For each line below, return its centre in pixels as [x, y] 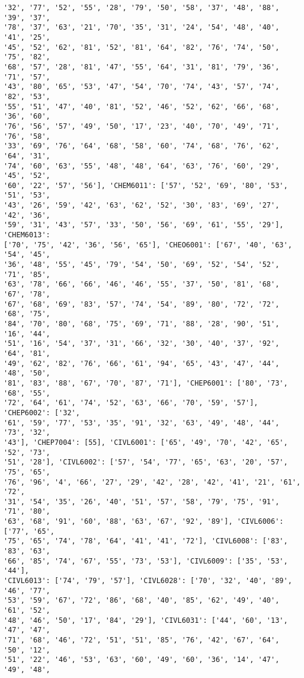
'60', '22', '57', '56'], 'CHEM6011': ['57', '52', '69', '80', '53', [146, 185]
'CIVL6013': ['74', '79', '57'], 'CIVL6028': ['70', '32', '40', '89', [148, 581]
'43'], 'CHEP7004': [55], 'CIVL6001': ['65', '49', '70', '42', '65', [146, 442]
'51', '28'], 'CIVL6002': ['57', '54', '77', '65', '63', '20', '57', [146, 462]
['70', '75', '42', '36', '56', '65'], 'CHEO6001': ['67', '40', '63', [148, 245]
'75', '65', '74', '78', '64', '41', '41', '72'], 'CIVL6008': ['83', [146, 541]
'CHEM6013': [27, 235]
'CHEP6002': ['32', [42, 413]
